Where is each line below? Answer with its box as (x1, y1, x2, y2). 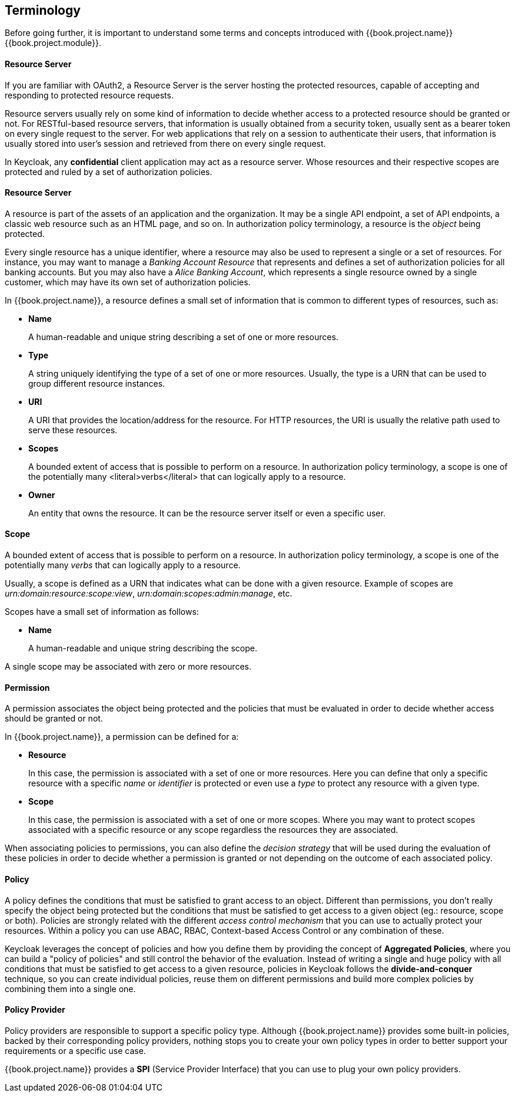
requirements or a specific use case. (5, 1045, 146, 1056)
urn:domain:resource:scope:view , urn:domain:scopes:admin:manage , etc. (5, 588, 293, 599)
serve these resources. (28, 424, 118, 435)
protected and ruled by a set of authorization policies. (5, 166, 212, 177)
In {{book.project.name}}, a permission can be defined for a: (5, 732, 239, 742)
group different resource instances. (28, 378, 165, 388)
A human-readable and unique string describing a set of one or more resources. (28, 331, 338, 342)
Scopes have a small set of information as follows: (5, 607, 199, 617)
